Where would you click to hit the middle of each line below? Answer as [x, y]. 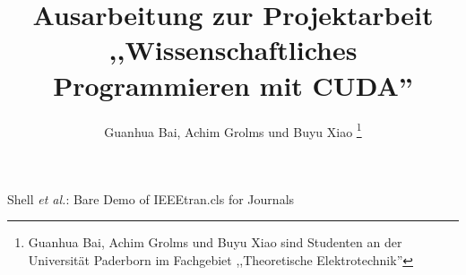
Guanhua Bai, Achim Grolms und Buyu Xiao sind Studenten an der [215, 242]
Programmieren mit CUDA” [233, 85]
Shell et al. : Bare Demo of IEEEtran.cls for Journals [151, 198]
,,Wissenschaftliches [233, 50]
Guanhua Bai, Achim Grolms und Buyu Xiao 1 [233, 130]
